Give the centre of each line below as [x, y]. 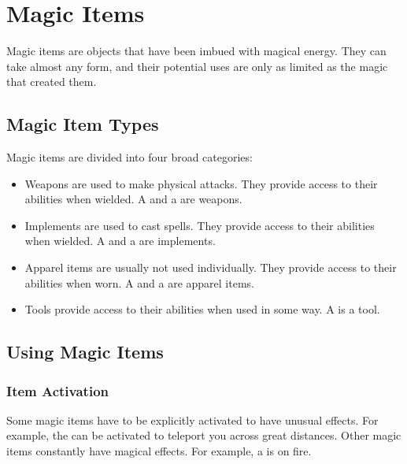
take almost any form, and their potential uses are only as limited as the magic [197, 66]
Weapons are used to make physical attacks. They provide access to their [201, 183]
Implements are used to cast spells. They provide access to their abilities [200, 225]
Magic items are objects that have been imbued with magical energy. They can [196, 51]
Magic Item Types [83, 124]
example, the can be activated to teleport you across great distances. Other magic [204, 435]
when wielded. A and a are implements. [120, 241]
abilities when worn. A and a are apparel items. [139, 282]
